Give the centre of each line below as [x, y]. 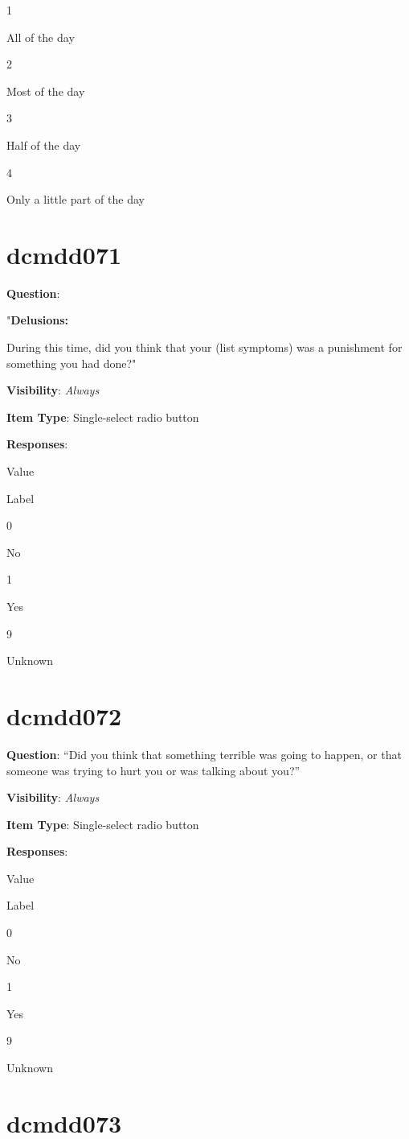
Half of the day [44, 144]
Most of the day [46, 91]
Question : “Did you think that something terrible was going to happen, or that [204, 754]
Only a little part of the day [76, 199]
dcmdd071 [64, 254]
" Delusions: [38, 320]
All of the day [41, 37]
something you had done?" [72, 363]
